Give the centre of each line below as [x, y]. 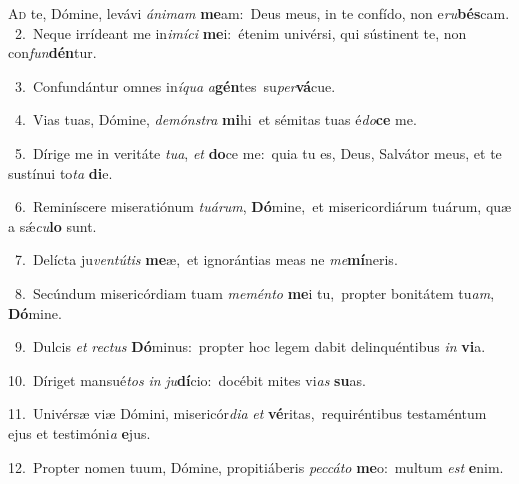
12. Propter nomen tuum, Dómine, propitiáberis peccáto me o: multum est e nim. [256, 466]
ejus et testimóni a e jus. [79, 432]
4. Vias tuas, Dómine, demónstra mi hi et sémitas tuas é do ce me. [215, 119]
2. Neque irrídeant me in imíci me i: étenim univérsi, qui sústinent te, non [240, 32]
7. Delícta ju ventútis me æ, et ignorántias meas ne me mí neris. [206, 259]
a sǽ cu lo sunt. [52, 225]
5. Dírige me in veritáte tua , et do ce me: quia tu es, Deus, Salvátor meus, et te [258, 152]
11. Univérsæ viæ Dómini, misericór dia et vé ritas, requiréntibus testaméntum [247, 413]
